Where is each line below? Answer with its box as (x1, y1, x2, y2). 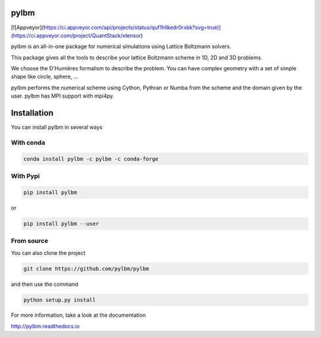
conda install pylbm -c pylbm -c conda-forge (23, 155, 159, 162)
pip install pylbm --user (23, 220, 99, 227)
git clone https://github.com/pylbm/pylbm (23, 265, 149, 272)
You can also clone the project (11, 249, 86, 256)
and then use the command (11, 280, 78, 288)
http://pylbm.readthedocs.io (11, 322, 80, 330)
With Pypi (11, 172, 40, 180)
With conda (11, 138, 46, 146)
